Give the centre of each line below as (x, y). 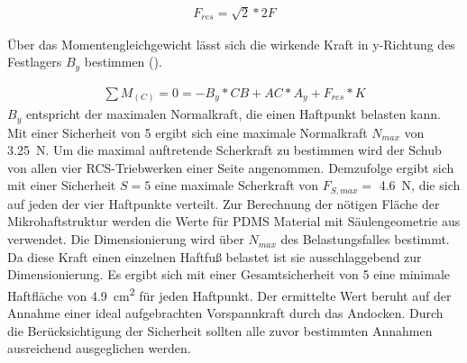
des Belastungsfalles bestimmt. (365, 239)
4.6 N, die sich (420, 185)
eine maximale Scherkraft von (237, 185)
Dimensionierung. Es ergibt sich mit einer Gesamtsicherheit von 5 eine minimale (229, 274)
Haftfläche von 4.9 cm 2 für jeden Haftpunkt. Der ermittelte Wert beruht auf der (229, 294)
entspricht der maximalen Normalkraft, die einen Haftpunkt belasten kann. (233, 114)
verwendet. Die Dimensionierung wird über (126, 239)
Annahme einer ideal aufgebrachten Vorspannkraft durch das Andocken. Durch (225, 313)
